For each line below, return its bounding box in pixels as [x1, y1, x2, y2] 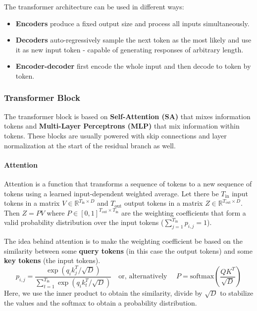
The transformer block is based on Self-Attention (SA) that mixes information [4, 111, 251, 121]
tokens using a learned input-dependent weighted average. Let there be [4, 188, 219, 198]
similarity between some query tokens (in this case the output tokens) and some [4, 245, 253, 256]
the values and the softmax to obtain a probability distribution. [4, 297, 197, 308]
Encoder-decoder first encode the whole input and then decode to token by [15, 61, 251, 71]
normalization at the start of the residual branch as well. [4, 140, 176, 150]
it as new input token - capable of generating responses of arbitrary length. [15, 44, 244, 54]
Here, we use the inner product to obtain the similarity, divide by [4, 288, 203, 298]
